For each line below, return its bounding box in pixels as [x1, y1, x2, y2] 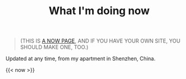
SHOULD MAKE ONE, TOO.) [20, 44, 89, 51]
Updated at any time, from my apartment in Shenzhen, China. [5, 55, 156, 62]
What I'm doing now [49, 4, 150, 18]
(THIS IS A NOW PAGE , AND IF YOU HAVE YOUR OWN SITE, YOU [20, 37, 181, 45]
